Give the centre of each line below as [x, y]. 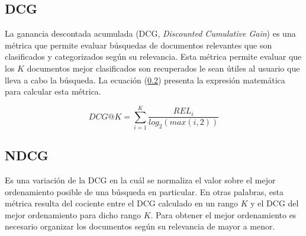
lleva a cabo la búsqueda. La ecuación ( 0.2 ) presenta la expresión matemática [145, 80]
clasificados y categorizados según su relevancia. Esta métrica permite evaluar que [153, 56]
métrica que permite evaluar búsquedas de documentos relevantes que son [138, 45]
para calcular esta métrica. [53, 91]
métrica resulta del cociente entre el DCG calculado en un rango [122, 203]
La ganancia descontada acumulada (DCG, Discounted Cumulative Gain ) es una [150, 33]
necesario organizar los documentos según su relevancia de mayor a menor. [140, 226]
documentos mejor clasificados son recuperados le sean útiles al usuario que [163, 68]
